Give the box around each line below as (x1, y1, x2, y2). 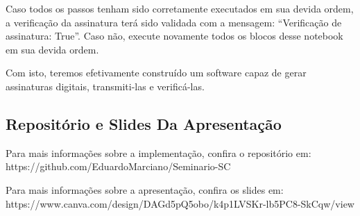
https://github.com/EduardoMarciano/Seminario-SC (6, 159, 231, 174)
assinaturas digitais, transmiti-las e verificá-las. (6, 78, 205, 93)
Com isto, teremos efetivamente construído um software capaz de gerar (6, 65, 307, 80)
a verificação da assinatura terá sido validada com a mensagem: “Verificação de (6, 15, 342, 29)
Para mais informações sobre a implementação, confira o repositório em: (6, 145, 311, 160)
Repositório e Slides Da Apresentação (6, 113, 282, 134)
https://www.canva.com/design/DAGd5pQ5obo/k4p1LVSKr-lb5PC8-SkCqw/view (6, 196, 354, 210)
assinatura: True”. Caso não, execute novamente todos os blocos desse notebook (6, 28, 343, 43)
